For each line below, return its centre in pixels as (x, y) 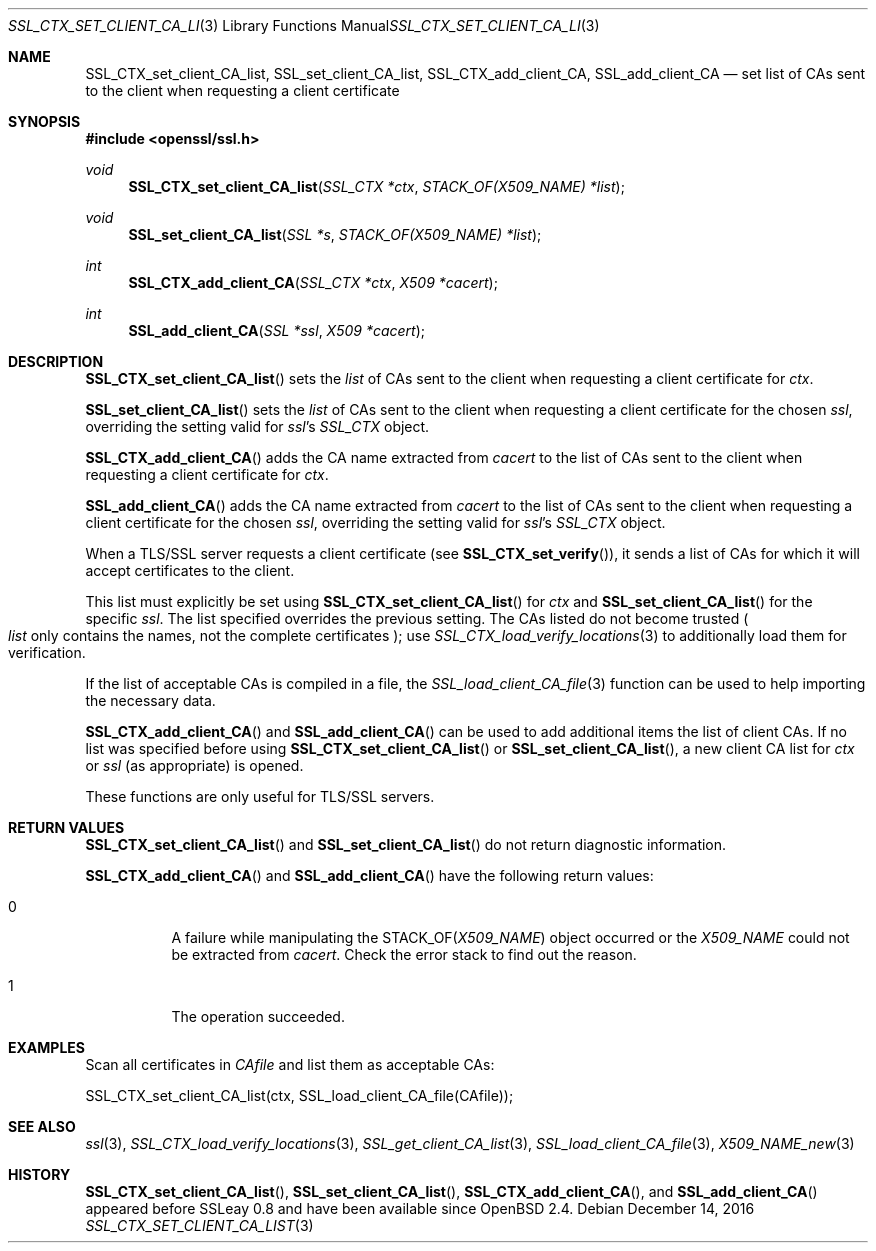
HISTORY (39, 1174)
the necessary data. (150, 700)
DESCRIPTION (56, 361)
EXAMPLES (46, 1047)
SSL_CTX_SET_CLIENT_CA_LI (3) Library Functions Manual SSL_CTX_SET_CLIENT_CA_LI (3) (304, 25)
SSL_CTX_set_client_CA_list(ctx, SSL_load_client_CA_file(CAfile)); (299, 1095)
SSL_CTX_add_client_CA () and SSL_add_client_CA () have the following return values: (369, 875)
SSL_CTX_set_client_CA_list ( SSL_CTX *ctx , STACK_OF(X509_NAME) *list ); (376, 186)
